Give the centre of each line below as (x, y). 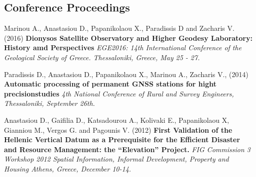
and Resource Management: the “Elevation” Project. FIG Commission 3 (127, 149)
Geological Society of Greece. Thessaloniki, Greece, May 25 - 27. (102, 57)
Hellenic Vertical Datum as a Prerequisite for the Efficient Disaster (122, 139)
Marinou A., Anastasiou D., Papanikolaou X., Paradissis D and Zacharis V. (119, 28)
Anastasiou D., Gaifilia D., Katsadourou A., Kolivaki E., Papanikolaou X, (117, 120)
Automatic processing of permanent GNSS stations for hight (110, 84)
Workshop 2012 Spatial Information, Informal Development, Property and (117, 159)
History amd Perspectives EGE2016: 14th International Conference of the (123, 47)
